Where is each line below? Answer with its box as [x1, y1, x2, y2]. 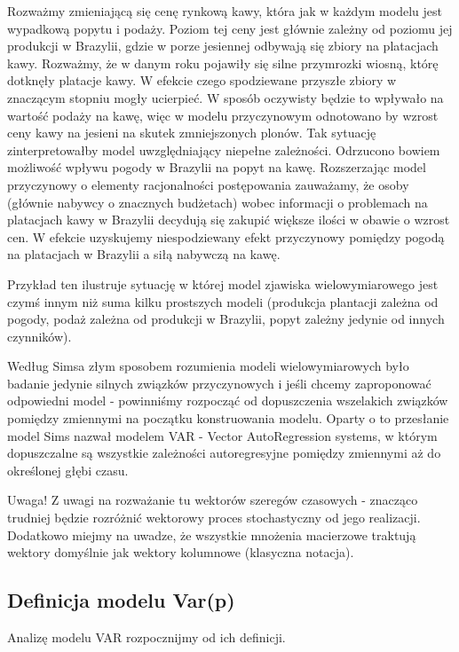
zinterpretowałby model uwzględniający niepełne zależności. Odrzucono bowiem [7, 140, 440, 159]
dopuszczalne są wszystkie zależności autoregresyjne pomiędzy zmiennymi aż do [7, 444, 441, 462]
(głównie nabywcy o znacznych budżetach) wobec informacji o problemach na [7, 192, 428, 211]
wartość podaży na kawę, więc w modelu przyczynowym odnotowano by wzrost [7, 106, 439, 124]
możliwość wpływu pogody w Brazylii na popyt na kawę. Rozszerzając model [7, 158, 426, 177]
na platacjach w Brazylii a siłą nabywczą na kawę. [7, 245, 281, 263]
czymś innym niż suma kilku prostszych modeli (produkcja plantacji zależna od [7, 292, 439, 310]
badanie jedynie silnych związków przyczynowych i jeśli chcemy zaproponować [7, 373, 431, 392]
